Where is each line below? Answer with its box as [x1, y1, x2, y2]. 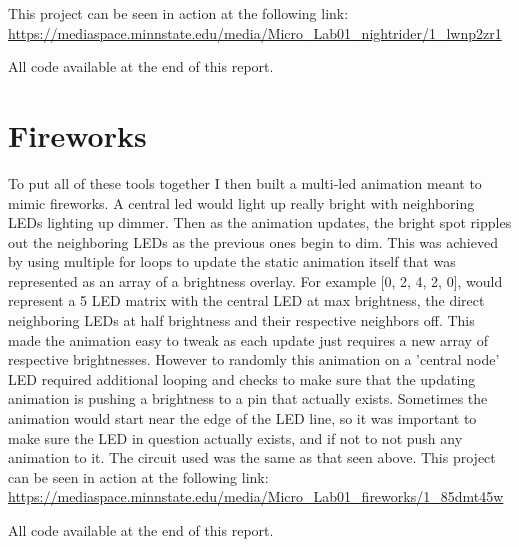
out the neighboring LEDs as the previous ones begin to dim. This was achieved [8, 231, 498, 252]
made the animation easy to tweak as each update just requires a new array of [8, 329, 488, 350]
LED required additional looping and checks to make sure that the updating [8, 368, 476, 389]
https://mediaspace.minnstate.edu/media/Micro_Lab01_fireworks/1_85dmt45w [8, 486, 504, 507]
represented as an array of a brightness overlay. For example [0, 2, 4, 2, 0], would [8, 270, 503, 291]
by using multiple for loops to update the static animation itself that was [8, 251, 456, 272]
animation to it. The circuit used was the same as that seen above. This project [8, 447, 496, 468]
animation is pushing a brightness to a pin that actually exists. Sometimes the [8, 388, 488, 409]
